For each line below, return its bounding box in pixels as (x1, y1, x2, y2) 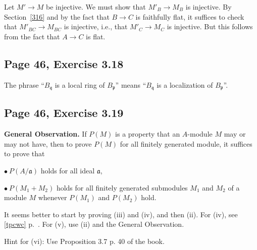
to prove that (4, 148, 45, 159)
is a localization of (157, 79, 213, 90)
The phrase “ (4, 79, 44, 90)
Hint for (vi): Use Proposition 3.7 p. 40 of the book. (4, 235, 165, 246)
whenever (38, 192, 67, 203)
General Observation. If (4, 129, 87, 139)
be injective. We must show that (46, 2, 146, 12)
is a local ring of (55, 79, 105, 90)
